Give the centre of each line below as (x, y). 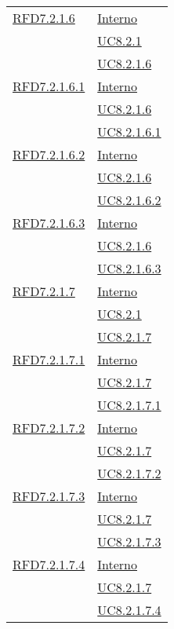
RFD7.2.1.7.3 (49, 496)
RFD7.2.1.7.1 (49, 359)
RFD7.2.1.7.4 (49, 564)
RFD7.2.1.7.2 (49, 428)
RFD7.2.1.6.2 (49, 154)
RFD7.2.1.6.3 (49, 223)
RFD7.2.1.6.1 (49, 86)
